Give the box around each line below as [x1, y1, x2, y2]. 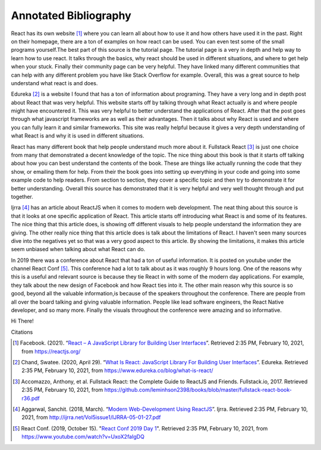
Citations [11, 328, 33, 336]
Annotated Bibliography [11, 9, 132, 22]
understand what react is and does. [11, 79, 98, 86]
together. [11, 193, 34, 200]
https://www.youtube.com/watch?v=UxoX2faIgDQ [21, 433, 145, 440]
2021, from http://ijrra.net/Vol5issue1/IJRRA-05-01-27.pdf [21, 414, 161, 421]
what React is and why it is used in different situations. [11, 132, 144, 139]
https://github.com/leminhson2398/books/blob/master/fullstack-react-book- [104, 386, 292, 393]
